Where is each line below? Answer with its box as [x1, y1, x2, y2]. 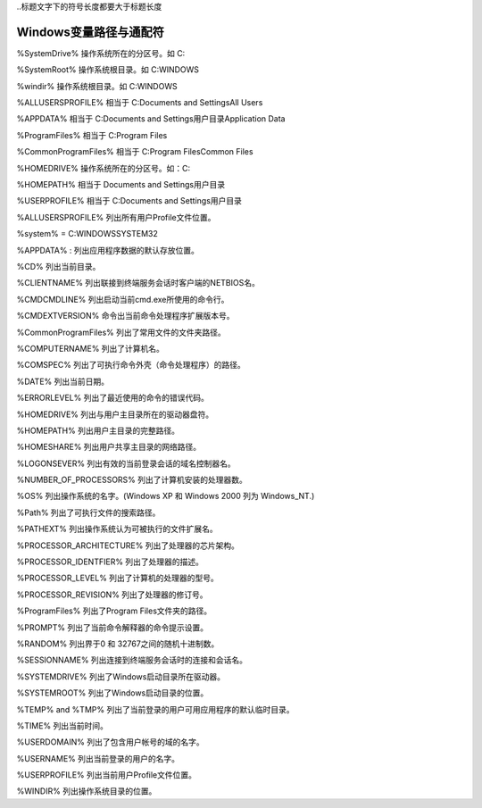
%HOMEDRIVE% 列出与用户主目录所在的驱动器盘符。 [16, 409, 214, 420]
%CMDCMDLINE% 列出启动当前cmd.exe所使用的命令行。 [16, 294, 229, 304]
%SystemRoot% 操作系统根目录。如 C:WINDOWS [16, 64, 200, 75]
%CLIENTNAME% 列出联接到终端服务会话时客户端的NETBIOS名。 [16, 278, 261, 288]
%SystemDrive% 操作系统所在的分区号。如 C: [16, 47, 186, 58]
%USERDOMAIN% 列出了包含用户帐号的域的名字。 [16, 737, 204, 747]
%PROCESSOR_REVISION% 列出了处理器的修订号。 [16, 589, 209, 600]
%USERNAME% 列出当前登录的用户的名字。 [16, 753, 180, 763]
